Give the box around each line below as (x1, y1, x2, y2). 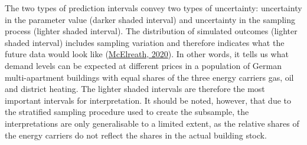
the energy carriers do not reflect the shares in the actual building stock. (5, 128, 267, 141)
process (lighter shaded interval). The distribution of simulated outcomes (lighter (5, 25, 298, 37)
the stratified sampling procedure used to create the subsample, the (5, 106, 249, 118)
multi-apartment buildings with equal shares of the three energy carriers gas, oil (5, 71, 294, 83)
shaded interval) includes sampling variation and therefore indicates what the (5, 36, 285, 48)
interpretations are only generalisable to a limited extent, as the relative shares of (5, 117, 299, 129)
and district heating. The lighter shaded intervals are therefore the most (5, 83, 265, 95)
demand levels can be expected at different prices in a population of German (5, 59, 282, 71)
